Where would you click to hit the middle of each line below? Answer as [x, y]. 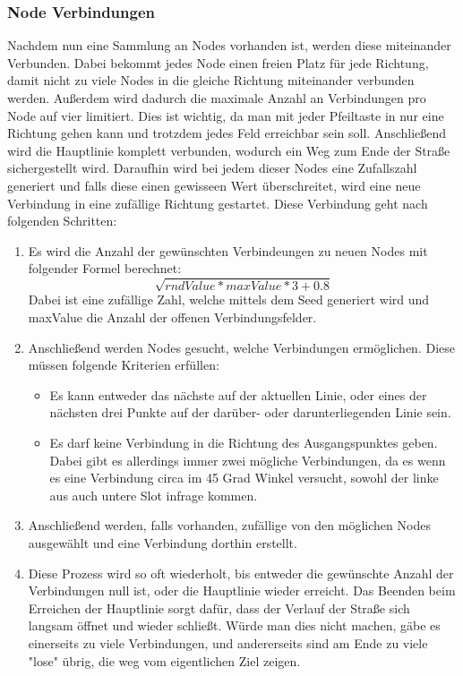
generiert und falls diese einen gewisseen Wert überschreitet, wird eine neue [214, 185]
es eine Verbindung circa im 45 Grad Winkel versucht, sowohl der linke [244, 478]
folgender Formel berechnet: [105, 268]
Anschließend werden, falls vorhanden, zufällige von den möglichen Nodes [229, 525]
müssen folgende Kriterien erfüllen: [124, 365]
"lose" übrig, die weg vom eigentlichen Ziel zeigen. [164, 660]
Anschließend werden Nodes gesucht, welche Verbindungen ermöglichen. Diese [241, 347]
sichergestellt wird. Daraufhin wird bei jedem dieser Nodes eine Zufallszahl [212, 168]
